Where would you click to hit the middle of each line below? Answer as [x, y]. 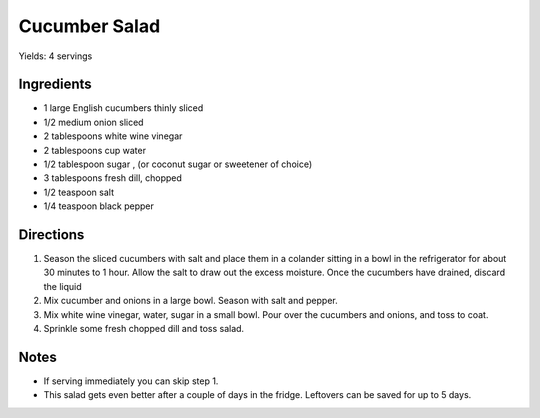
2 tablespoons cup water [95, 150]
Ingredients [55, 84]
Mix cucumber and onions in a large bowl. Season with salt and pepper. [191, 301]
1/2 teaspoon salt [79, 192]
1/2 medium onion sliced [93, 122]
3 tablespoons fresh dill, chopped [112, 178]
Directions [51, 234]
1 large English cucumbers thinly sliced [123, 108]
